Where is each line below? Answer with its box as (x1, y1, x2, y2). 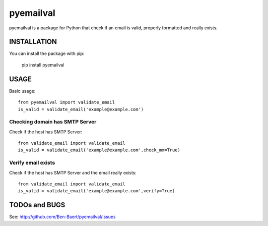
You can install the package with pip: (9, 51, 84, 56)
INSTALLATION (9, 38, 57, 46)
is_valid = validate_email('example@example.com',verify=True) (18, 188, 175, 194)
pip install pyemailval (21, 62, 65, 68)
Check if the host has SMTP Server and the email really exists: (9, 169, 136, 175)
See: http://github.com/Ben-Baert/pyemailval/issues (9, 214, 116, 220)
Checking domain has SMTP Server (9, 118, 97, 125)
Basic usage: (9, 88, 36, 94)
